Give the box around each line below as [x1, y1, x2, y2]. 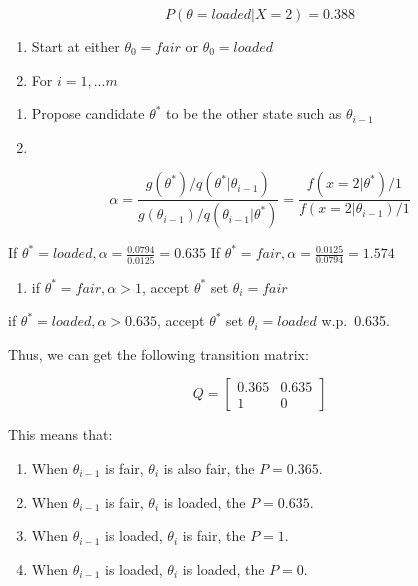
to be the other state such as [166, 103, 342, 124]
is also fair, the [163, 457, 255, 478]
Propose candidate [31, 103, 145, 124]
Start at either [31, 36, 120, 56]
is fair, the [182, 525, 246, 546]
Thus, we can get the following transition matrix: [8, 343, 309, 364]
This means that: [8, 424, 113, 445]
